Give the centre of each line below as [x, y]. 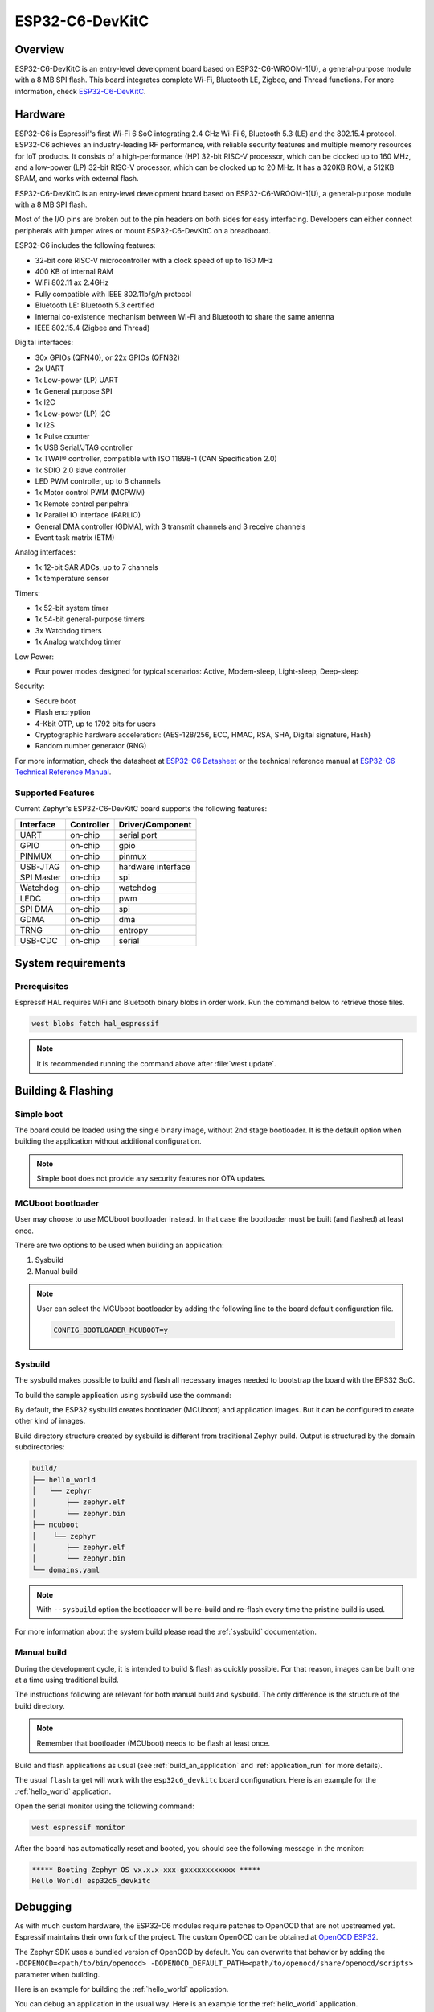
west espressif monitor [79, 1828]
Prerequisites [41, 986]
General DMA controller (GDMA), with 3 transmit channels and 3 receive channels [170, 526]
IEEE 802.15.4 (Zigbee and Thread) [92, 328]
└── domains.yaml [66, 1570]
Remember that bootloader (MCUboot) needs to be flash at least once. [154, 1743]
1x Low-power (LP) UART [77, 380]
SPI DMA [37, 909]
